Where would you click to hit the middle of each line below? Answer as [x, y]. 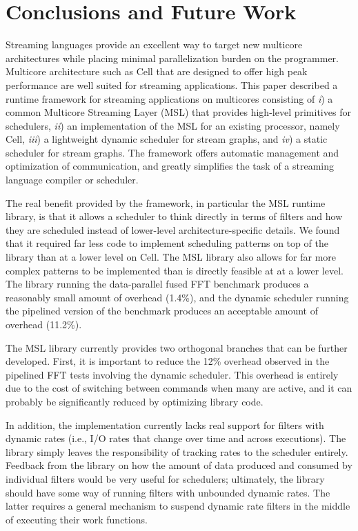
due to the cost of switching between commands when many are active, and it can [179, 388]
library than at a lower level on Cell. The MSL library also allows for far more [171, 257]
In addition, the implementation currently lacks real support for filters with [165, 424]
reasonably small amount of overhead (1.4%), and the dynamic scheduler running [177, 297]
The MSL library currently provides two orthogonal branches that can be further [177, 347]
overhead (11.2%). [44, 324]
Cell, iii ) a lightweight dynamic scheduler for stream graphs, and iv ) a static [167, 139]
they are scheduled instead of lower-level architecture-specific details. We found [173, 229]
